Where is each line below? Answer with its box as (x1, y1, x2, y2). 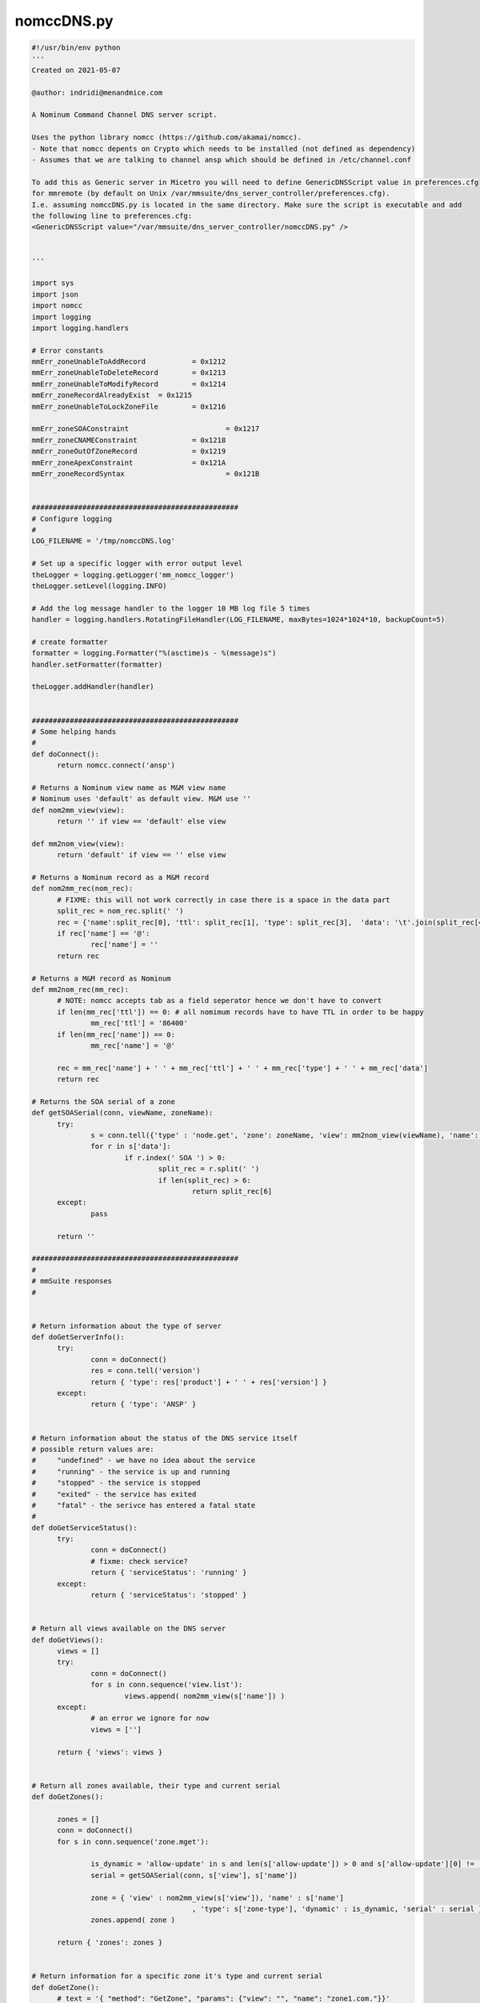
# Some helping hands (31, 727, 117, 736)
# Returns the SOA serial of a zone (31, 1097, 176, 1106)
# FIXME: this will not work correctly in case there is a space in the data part (57, 895, 391, 905)
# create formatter (31, 637, 108, 647)
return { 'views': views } (57, 1747, 163, 1756)
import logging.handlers (31, 323, 130, 332)
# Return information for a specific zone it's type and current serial (31, 1972, 323, 1981)
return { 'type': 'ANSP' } (90, 1400, 197, 1409)
